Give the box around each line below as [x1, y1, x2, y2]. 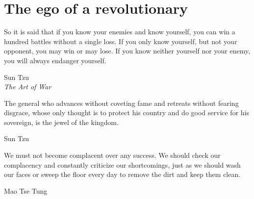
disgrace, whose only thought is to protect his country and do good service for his [4, 107, 249, 118]
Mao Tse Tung [4, 185, 48, 196]
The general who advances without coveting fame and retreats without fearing [4, 98, 239, 108]
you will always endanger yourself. [4, 55, 106, 65]
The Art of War [4, 81, 51, 92]
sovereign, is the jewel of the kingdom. [4, 117, 119, 127]
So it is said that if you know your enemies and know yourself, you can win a [4, 26, 235, 37]
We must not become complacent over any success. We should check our [4, 150, 221, 160]
